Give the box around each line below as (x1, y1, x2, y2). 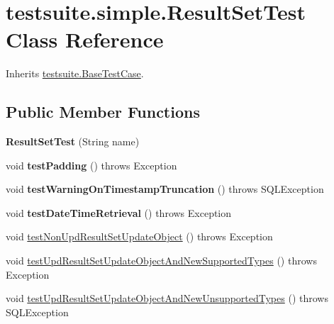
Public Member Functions (6, 101, 200, 123)
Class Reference (6, 25, 164, 54)
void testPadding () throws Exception (6, 157, 177, 172)
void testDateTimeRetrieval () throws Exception (6, 205, 232, 220)
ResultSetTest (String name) (6, 134, 140, 149)
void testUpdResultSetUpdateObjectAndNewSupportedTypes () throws (6, 253, 317, 268)
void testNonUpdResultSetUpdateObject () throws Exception (6, 229, 273, 244)
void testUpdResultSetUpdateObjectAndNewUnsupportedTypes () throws (6, 291, 328, 306)
